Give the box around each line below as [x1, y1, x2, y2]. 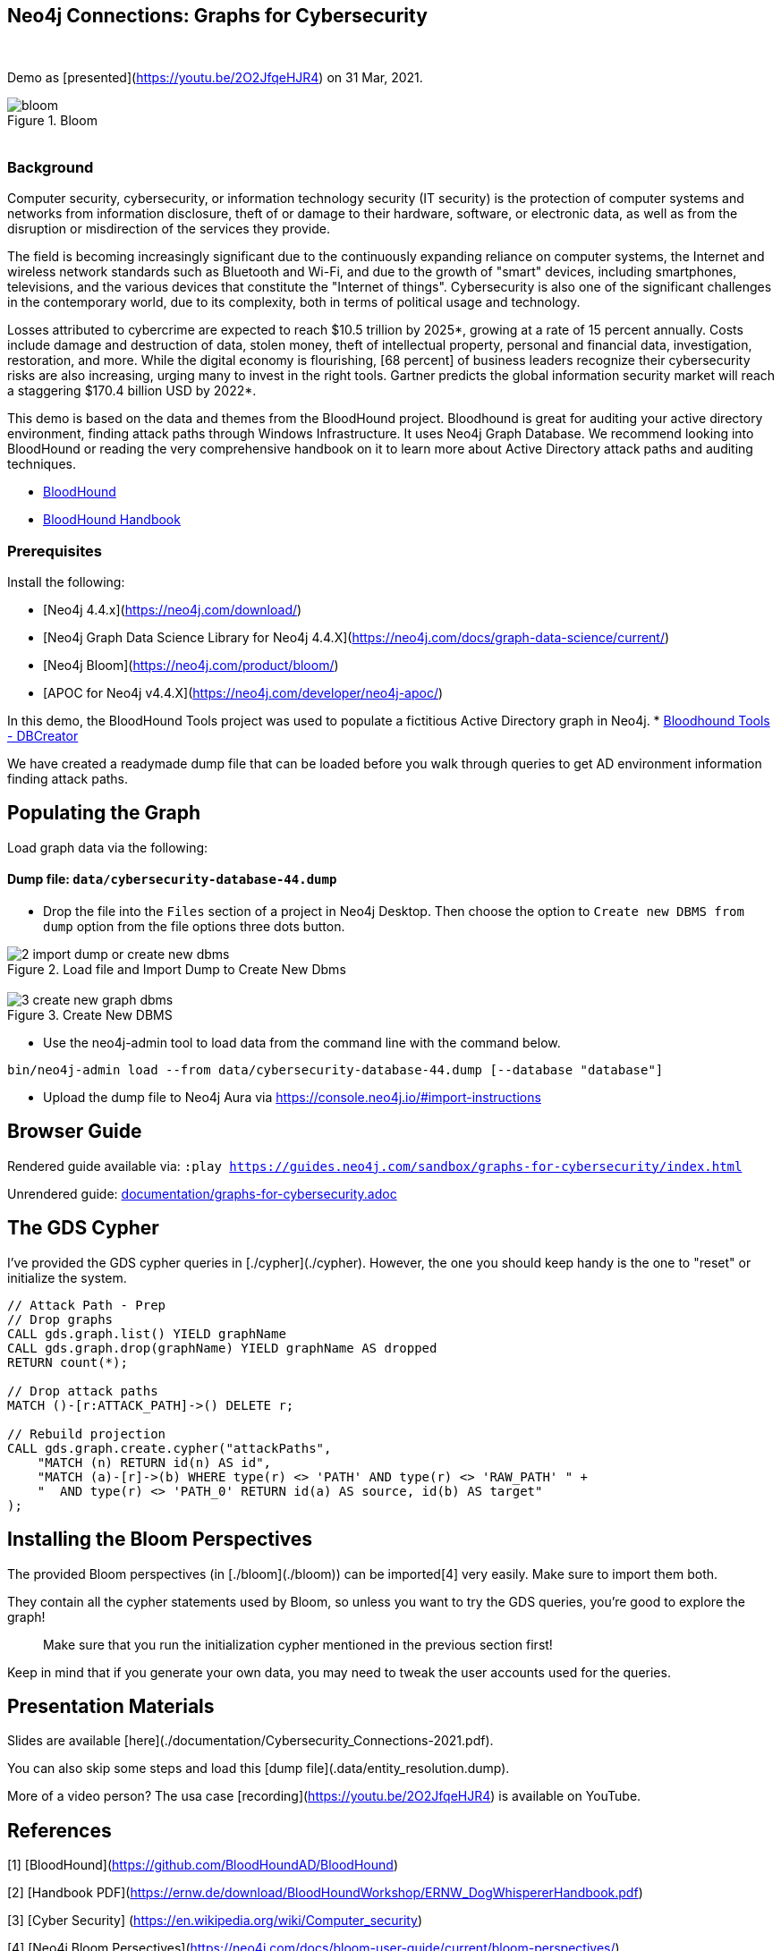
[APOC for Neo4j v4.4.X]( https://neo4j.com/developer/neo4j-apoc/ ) [43, 684, 444, 700]
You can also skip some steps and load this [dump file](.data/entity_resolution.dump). [7, 1760, 510, 1777]
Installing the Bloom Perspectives [7, 1528, 313, 1551]
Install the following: [7, 573, 125, 590]
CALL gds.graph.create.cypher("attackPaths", [7, 1440, 332, 1455]
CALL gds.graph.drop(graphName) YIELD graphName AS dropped [7, 1340, 437, 1355]
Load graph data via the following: [7, 839, 208, 855]
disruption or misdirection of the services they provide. [7, 221, 330, 237]
